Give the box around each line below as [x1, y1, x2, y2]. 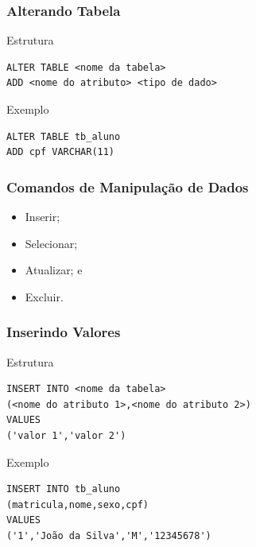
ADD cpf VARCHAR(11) [6, 146, 115, 158]
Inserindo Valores [6, 322, 121, 342]
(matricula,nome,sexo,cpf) [6, 499, 149, 510]
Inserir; [25, 208, 60, 224]
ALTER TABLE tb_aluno [6, 130, 121, 142]
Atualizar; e [25, 262, 83, 278]
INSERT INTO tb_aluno [6, 483, 121, 495]
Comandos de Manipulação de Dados [6, 177, 249, 196]
